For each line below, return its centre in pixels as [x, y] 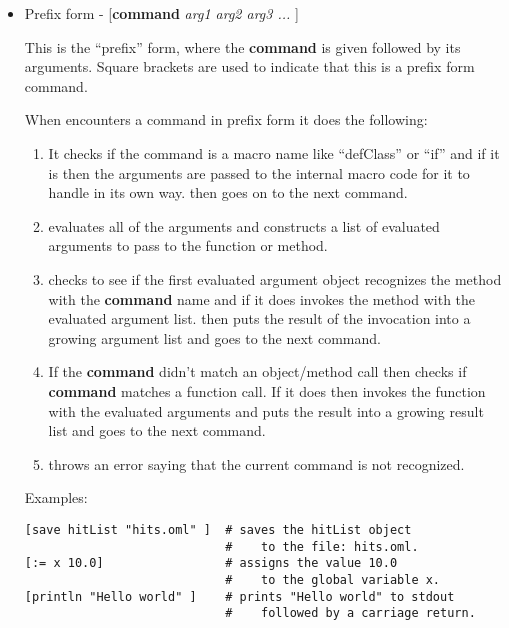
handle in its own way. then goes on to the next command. [228, 192]
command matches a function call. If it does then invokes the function [267, 390]
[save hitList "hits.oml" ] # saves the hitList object [218, 529]
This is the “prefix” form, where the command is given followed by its [242, 46]
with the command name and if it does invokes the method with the [262, 298]
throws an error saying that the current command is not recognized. [256, 463]
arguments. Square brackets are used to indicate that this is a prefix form [249, 66]
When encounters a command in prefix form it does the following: [226, 119]
